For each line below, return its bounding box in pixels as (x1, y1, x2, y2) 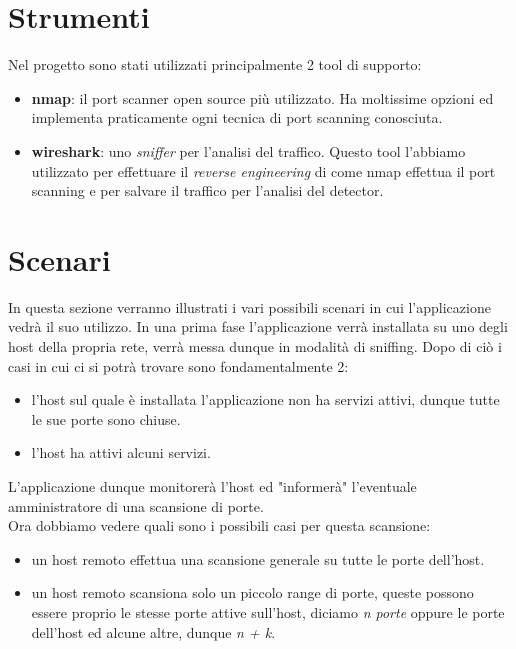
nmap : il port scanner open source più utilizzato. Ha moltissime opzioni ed (31, 87, 494, 108)
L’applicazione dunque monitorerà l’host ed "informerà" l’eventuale (8, 475, 417, 496)
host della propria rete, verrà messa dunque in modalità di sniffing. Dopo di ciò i (8, 336, 502, 356)
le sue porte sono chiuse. (31, 408, 181, 429)
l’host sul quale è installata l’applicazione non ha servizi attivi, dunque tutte (31, 389, 500, 410)
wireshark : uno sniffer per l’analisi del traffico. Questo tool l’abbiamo (31, 140, 466, 161)
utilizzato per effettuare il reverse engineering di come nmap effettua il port (31, 160, 496, 181)
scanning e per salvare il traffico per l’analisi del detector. (31, 180, 384, 201)
